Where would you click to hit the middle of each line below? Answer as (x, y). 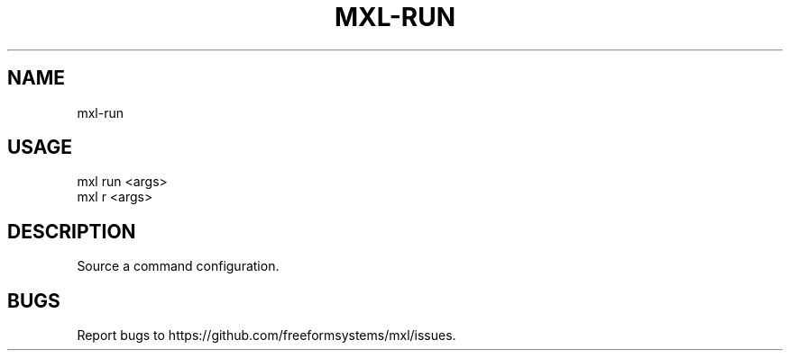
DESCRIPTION (72, 231)
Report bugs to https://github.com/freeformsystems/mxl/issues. (266, 336)
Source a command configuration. (178, 266)
